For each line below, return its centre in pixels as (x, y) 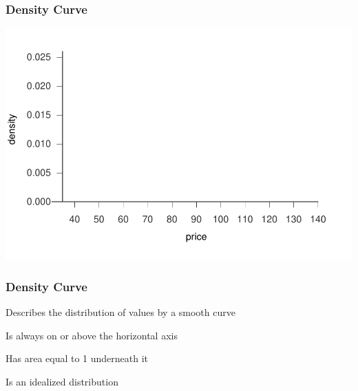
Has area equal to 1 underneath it (77, 358)
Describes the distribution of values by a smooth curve (120, 312)
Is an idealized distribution (62, 381)
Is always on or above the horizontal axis (92, 335)
